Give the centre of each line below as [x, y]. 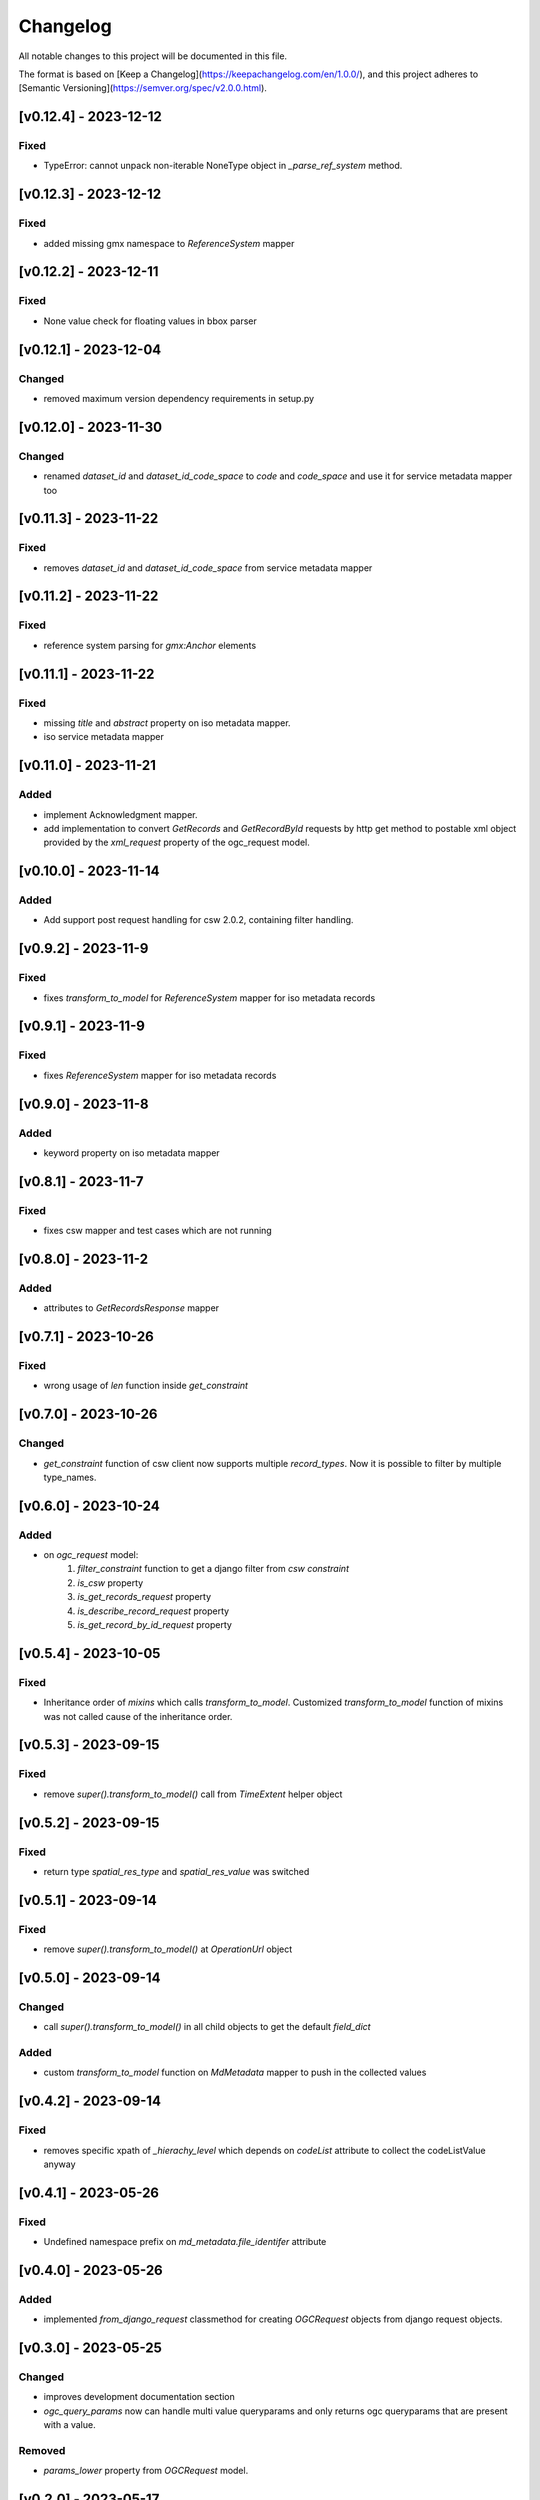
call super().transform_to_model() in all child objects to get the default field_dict [207, 2027]
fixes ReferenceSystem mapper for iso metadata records [160, 1075]
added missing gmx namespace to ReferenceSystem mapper [169, 243]
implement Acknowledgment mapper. [120, 814]
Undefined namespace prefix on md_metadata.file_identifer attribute [185, 2242]
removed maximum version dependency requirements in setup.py [179, 398]
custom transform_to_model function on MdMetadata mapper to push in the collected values [235, 2072]
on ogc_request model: [91, 1555]
